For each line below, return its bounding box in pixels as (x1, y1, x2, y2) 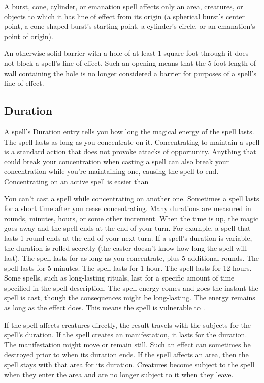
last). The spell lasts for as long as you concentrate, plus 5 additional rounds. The (4, 253, 259, 263)
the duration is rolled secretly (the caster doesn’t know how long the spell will (4, 242, 247, 253)
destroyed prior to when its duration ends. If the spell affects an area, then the (4, 349, 249, 360)
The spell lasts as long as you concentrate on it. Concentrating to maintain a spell (4, 136, 260, 147)
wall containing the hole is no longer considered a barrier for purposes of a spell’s (4, 67, 256, 78)
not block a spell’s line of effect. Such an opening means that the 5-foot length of (4, 57, 256, 68)
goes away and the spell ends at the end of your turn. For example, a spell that (4, 223, 251, 233)
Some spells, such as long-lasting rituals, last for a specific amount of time (4, 272, 235, 283)
